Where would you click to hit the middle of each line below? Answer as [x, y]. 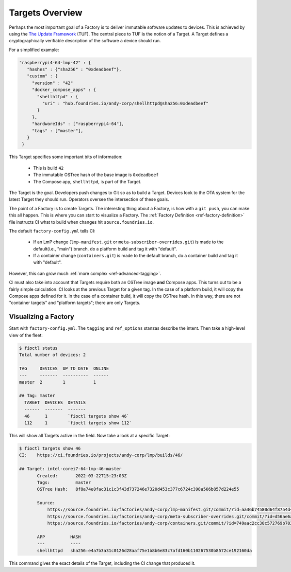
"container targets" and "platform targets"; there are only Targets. [75, 303]
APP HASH [59, 537]
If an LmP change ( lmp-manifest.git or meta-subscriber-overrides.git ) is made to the [129, 242]
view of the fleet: [26, 335]
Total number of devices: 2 [52, 355]
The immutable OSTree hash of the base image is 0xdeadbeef [96, 175]
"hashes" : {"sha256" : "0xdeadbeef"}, [74, 70]
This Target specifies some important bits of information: [66, 157]
